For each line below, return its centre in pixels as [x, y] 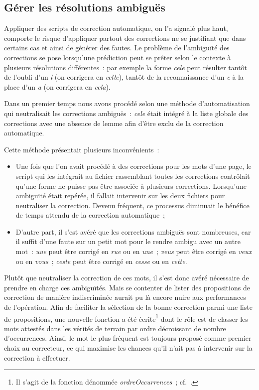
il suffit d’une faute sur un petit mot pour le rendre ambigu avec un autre [128, 241]
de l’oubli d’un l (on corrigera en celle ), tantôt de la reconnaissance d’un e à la [124, 77]
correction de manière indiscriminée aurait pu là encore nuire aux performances [125, 297]
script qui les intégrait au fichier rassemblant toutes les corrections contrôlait [133, 176]
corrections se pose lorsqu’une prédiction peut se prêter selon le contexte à [118, 57]
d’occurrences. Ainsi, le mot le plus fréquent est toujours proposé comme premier [128, 338]
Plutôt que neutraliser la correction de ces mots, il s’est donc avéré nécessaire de [127, 278]
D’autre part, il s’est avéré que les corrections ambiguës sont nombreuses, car [133, 231]
